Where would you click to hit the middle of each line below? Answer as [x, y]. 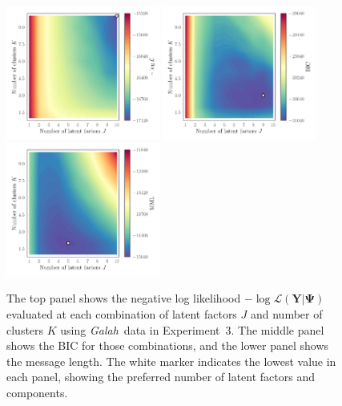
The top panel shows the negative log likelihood [124, 298]
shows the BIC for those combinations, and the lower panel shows [168, 345]
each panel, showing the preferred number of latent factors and [161, 377]
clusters [25, 329]
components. [37, 392]
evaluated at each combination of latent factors [122, 313]
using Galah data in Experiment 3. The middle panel [192, 329]
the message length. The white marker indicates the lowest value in [171, 361]
